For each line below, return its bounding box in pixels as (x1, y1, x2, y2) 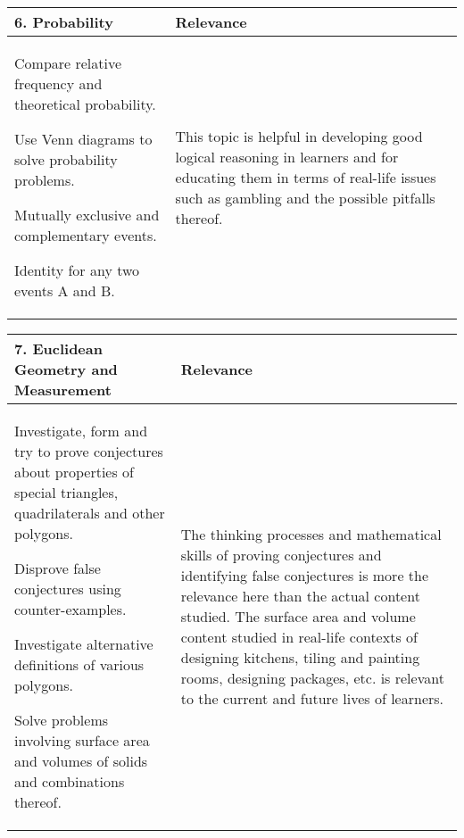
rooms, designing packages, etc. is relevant (180, 668, 444, 688)
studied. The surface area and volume (180, 606, 416, 626)
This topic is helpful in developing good (175, 125, 423, 146)
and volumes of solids (14, 751, 148, 771)
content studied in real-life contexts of (180, 626, 418, 647)
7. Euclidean (14, 338, 103, 359)
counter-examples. (14, 599, 127, 619)
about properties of (14, 461, 134, 482)
